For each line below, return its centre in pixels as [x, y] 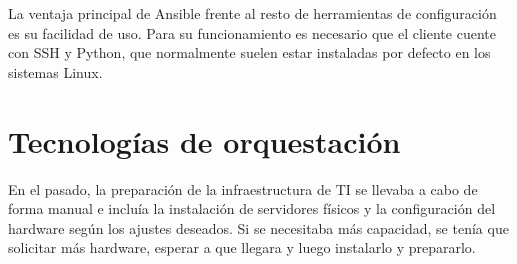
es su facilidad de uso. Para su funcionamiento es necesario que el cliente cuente [252, 32]
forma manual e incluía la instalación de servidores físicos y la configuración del [252, 208]
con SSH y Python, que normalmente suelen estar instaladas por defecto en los [249, 52]
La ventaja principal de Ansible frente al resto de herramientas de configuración [252, 13]
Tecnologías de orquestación [204, 140]
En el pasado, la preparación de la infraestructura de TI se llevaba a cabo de [243, 188]
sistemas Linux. [55, 71]
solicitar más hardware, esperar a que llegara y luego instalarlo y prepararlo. [242, 247]
